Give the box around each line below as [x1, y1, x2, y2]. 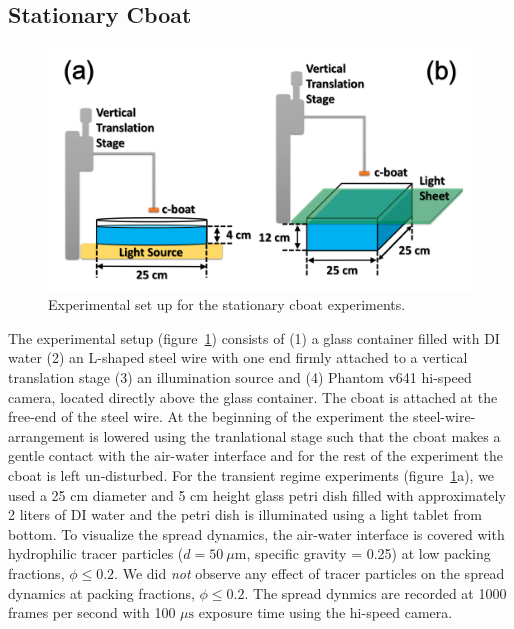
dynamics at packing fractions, [8, 582, 195, 603]
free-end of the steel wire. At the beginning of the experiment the [8, 406, 409, 427]
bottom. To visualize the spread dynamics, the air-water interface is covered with [8, 523, 505, 544]
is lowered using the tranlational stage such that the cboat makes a [89, 425, 501, 446]
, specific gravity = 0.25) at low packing [246, 543, 491, 564]
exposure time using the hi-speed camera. [198, 602, 453, 623]
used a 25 [8, 484, 66, 505]
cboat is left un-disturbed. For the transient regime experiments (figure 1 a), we [8, 465, 495, 486]
